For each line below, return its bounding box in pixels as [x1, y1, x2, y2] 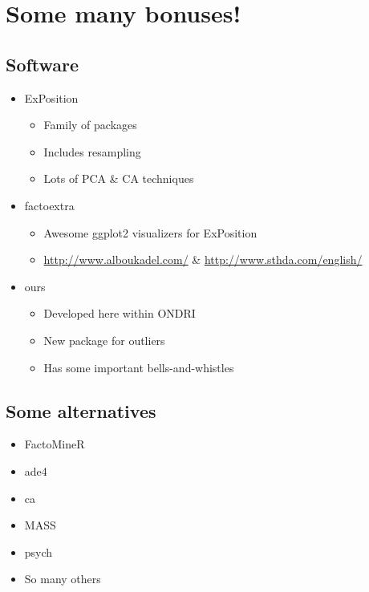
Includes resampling [43, 143, 141, 160]
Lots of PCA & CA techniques [43, 170, 194, 187]
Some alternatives [6, 398, 156, 423]
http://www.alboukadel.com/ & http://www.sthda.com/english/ [43, 251, 363, 268]
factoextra [24, 197, 75, 213]
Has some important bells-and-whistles [43, 359, 234, 375]
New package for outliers [43, 331, 165, 348]
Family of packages [43, 116, 137, 133]
